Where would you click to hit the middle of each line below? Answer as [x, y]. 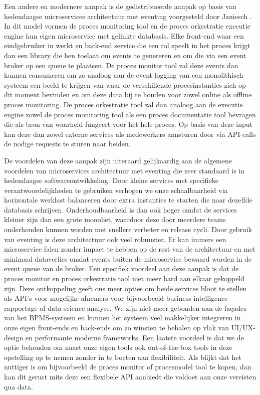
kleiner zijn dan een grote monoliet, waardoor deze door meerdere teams [115, 219]
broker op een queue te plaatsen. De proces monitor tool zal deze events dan [121, 65]
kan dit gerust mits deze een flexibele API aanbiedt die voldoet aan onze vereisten [130, 376]
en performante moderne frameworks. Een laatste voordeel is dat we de [135, 337]
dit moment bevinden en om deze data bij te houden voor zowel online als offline [128, 94]
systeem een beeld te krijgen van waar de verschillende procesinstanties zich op [125, 84]
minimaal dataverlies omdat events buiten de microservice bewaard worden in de [128, 258]
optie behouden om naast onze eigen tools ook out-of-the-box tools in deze [118, 347]
